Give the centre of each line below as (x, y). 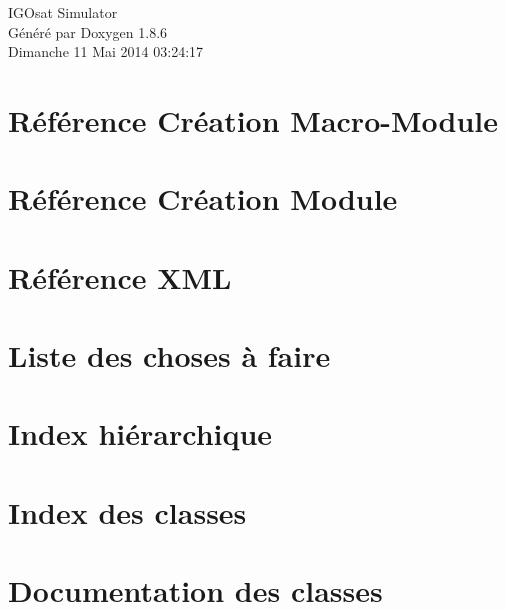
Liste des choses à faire (169, 355)
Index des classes (127, 511)
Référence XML (120, 276)
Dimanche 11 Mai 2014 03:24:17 (106, 51)
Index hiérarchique (140, 433)
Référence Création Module (203, 198)
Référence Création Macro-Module (253, 119)
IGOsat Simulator (63, 12)
